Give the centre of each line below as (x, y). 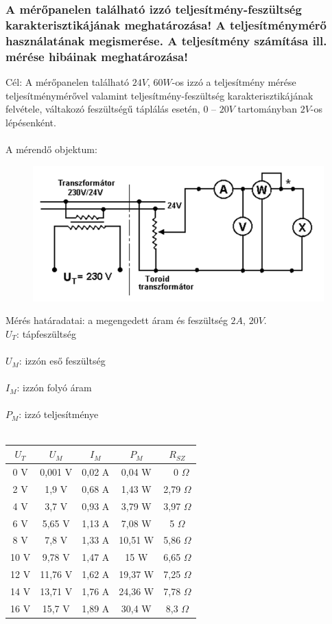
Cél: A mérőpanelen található (68, 81)
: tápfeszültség (46, 333)
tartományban (267, 109)
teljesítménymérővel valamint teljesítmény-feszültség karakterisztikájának (159, 95)
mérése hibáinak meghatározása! (97, 56)
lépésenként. (31, 122)
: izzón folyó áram (54, 388)
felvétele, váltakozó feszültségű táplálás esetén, (103, 109)
